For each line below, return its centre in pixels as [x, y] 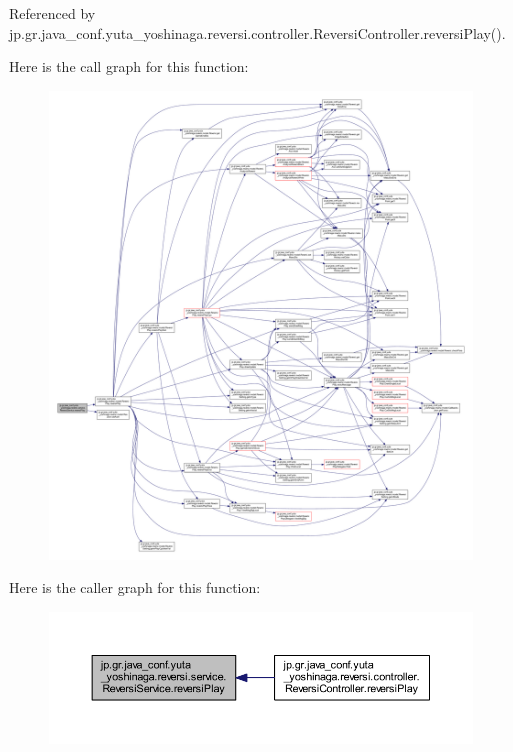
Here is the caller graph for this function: [135, 587]
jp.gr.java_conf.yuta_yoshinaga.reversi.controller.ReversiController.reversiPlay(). [257, 32]
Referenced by [52, 13]
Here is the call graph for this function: [129, 66]
